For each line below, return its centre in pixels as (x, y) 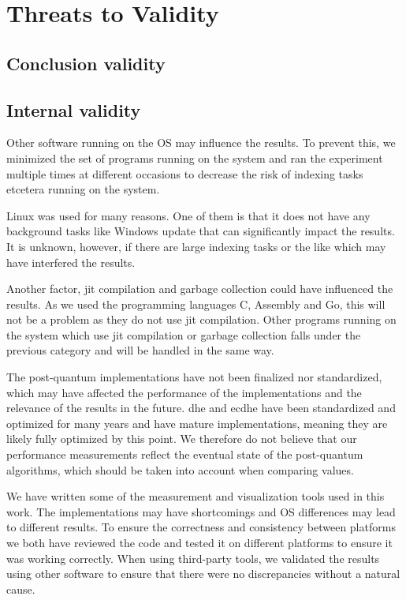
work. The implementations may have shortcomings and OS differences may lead (201, 511)
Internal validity (74, 109)
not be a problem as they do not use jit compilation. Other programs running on (201, 319)
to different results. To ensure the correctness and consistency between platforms (201, 527)
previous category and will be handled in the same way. (140, 350)
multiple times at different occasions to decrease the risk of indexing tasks (185, 173)
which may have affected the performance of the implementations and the (184, 392)
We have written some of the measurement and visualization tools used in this (196, 496)
